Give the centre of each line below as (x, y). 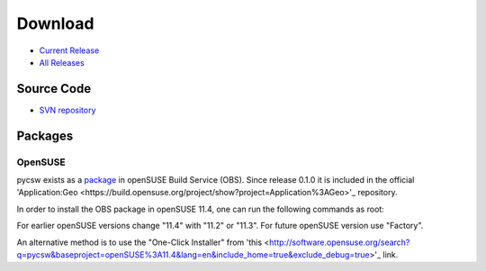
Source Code (54, 89)
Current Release (69, 50)
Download (55, 23)
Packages (45, 135)
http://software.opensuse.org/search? (339, 242)
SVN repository (67, 110)
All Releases (62, 62)
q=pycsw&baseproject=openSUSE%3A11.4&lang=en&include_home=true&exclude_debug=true (193, 254)
